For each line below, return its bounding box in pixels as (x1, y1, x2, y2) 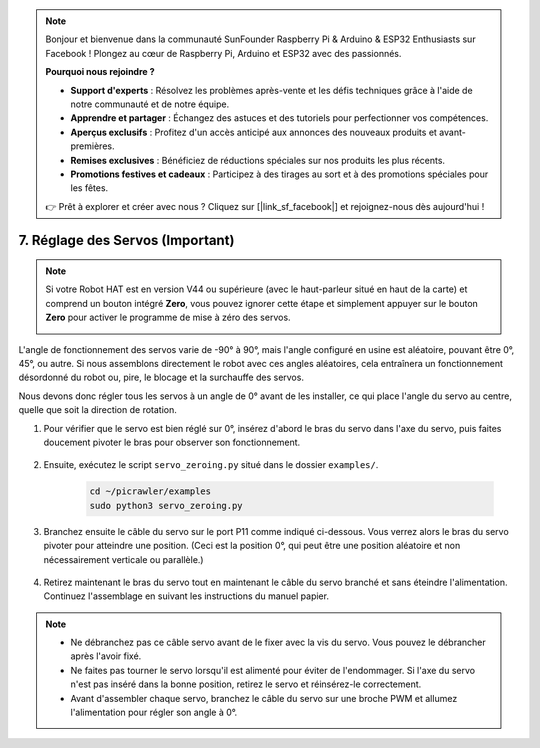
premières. (70, 140, 115, 152)
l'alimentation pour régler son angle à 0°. (70, 706, 238, 719)
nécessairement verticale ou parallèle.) (43, 553, 204, 565)
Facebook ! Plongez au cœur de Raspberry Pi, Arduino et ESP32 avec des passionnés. (45, 47, 402, 59)
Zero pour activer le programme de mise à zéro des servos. (45, 311, 291, 324)
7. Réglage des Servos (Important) (18, 231, 235, 249)
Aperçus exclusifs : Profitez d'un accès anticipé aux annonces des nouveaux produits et (70, 126, 437, 138)
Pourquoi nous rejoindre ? (45, 66, 155, 78)
